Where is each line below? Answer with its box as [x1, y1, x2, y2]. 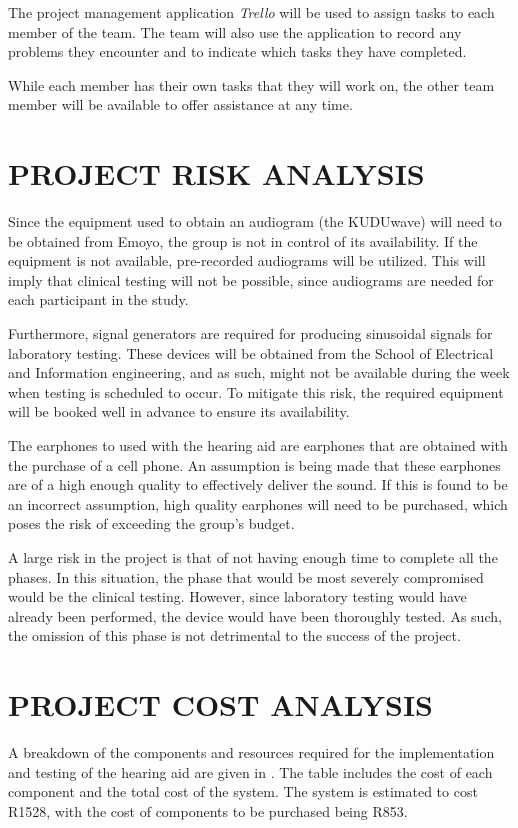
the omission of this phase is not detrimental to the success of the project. [8, 625, 461, 646]
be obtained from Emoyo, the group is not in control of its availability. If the [8, 230, 478, 251]
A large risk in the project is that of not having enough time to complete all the [8, 547, 498, 567]
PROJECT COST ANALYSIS [8, 684, 434, 725]
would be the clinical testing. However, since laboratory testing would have [8, 586, 467, 607]
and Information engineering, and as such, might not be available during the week [8, 362, 510, 383]
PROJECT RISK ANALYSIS [8, 153, 425, 194]
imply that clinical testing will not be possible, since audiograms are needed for [8, 269, 494, 290]
